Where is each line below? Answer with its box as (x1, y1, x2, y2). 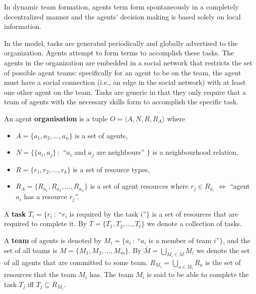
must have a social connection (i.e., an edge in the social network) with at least (4, 77, 246, 87)
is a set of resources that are (152, 208, 238, 219)
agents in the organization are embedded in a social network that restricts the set (4, 57, 253, 67)
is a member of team (148, 235, 212, 245)
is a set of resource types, (73, 164, 150, 174)
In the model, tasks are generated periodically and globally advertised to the (4, 37, 238, 48)
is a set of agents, (75, 130, 128, 140)
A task (4, 208, 26, 219)
